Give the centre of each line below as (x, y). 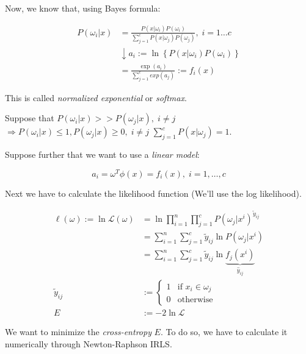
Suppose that (30, 118)
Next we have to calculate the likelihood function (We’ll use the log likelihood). (153, 193)
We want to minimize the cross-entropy (78, 332)
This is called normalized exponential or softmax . (96, 97)
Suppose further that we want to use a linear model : (102, 154)
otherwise (195, 300)
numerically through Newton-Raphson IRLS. (89, 343)
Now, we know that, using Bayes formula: (83, 8)
